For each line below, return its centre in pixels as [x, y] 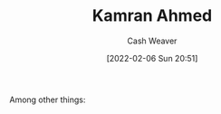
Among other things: [48, 100]
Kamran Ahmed [152, 16]
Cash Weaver [152, 41]
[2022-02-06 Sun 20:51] [152, 58]
